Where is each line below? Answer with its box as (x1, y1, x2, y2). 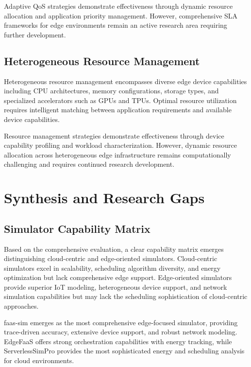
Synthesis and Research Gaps (4, 188, 205, 208)
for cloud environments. (4, 355, 74, 366)
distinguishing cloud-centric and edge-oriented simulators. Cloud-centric (4, 253, 218, 263)
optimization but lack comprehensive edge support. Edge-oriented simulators (4, 272, 232, 282)
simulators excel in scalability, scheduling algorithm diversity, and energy (4, 262, 221, 273)
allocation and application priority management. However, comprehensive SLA (4, 10, 238, 20)
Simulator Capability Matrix (4, 221, 151, 236)
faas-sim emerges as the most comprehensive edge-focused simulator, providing (4, 317, 238, 327)
